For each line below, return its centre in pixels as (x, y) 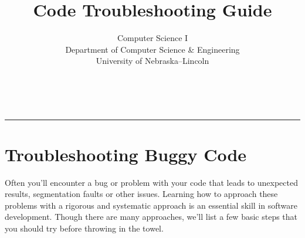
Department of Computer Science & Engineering (152, 49)
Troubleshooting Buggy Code (126, 154)
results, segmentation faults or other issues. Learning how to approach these (141, 194)
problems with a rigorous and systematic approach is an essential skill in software (151, 205)
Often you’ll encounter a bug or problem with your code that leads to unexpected (151, 182)
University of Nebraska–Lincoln (152, 61)
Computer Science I (152, 38)
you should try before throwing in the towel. (84, 228)
